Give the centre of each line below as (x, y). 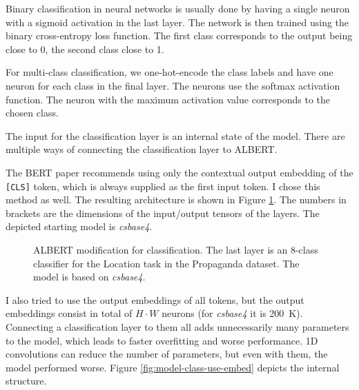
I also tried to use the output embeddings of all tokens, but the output (155, 299)
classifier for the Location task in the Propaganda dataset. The (166, 263)
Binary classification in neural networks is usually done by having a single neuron (178, 8)
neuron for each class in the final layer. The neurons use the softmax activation (173, 85)
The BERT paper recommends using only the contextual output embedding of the (179, 172)
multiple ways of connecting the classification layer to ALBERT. (142, 149)
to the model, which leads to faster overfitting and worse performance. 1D (162, 340)
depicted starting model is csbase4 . (79, 226)
